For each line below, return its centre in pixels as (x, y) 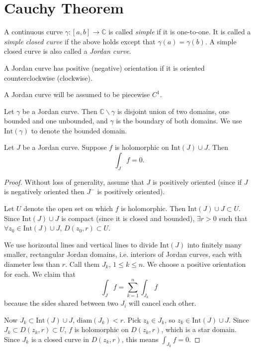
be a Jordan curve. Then (60, 111)
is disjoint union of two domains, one (173, 111)
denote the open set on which (68, 208)
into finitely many (214, 244)
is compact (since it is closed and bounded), (128, 218)
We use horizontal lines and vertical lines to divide (81, 244)
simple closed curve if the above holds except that (80, 41)
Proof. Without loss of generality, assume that (74, 181)
